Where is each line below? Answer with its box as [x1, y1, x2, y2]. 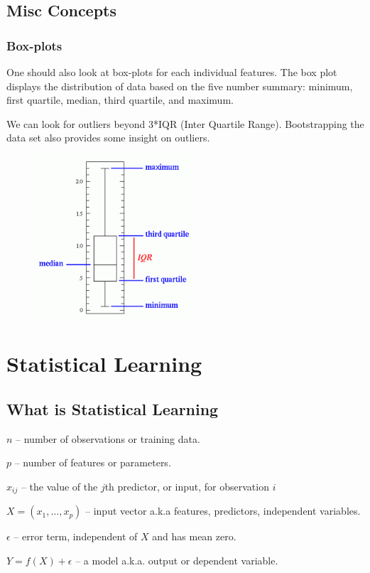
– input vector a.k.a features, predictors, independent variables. [85, 503, 361, 518]
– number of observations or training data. [16, 431, 200, 446]
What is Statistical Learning [6, 397, 219, 419]
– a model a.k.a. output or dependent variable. [75, 552, 278, 567]
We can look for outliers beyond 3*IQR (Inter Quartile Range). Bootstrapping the [6, 116, 364, 131]
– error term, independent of [13, 529, 138, 544]
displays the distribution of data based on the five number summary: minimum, [6, 78, 353, 93]
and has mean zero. [152, 529, 236, 544]
